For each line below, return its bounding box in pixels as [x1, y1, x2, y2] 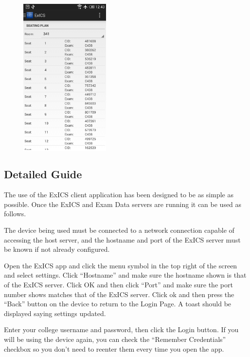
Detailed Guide [4, 167, 82, 182]
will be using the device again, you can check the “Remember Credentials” [4, 334, 226, 344]
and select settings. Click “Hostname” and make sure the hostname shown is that [4, 270, 247, 280]
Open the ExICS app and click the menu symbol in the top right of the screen [4, 260, 237, 270]
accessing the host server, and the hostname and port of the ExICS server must [4, 234, 241, 244]
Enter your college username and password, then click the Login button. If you [4, 324, 239, 335]
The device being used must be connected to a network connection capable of [4, 225, 234, 235]
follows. [4, 208, 26, 219]
